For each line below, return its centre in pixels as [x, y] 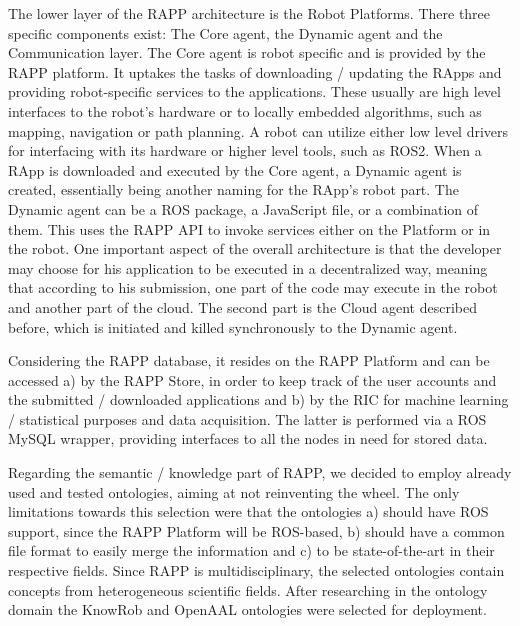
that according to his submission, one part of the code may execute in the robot [253, 287]
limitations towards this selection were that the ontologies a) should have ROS [248, 511]
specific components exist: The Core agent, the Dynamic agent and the [225, 32]
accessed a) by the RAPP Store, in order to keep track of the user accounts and [252, 379]
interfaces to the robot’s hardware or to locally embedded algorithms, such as [245, 110]
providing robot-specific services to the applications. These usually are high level [254, 91]
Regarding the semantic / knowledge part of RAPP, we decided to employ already [260, 472]
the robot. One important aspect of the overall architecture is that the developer [255, 248]
